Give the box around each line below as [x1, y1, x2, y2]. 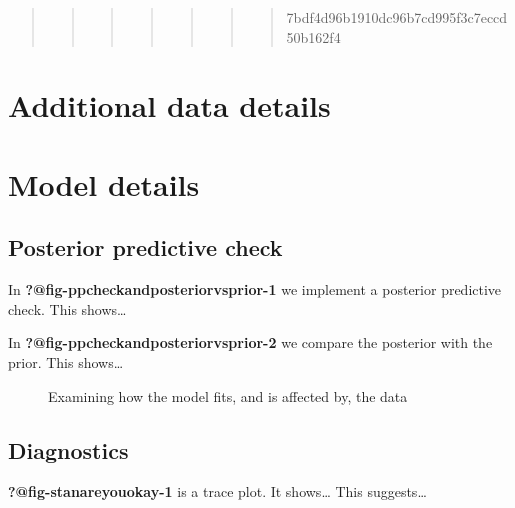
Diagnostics [8, 434, 129, 465]
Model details [8, 163, 200, 204]
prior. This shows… [8, 351, 124, 372]
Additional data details [8, 85, 331, 126]
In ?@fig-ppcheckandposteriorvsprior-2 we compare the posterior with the [8, 332, 493, 353]
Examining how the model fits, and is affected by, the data [48, 385, 408, 406]
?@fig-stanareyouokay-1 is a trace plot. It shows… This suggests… [8, 481, 427, 502]
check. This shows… [8, 298, 127, 319]
